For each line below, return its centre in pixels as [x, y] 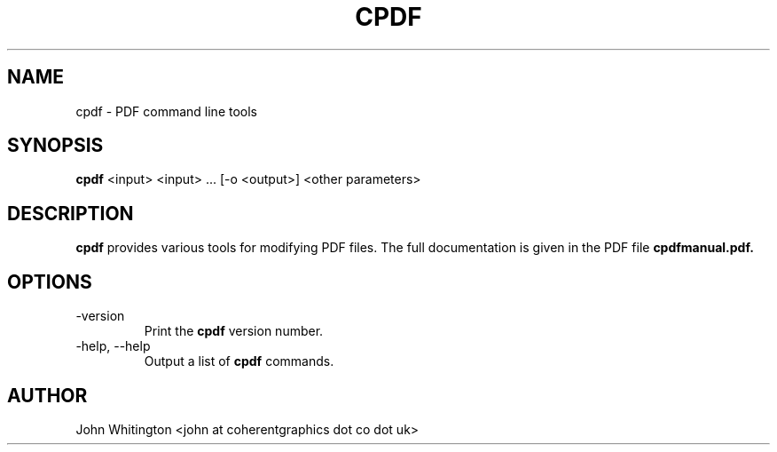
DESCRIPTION [71, 213]
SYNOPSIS [55, 146]
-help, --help [113, 346]
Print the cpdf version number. [234, 331]
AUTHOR [47, 395]
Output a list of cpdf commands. [239, 361]
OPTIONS [50, 282]
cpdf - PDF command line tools [167, 111]
